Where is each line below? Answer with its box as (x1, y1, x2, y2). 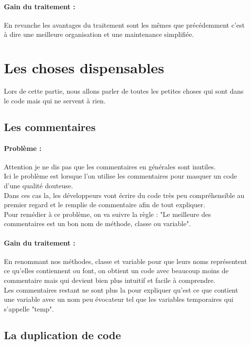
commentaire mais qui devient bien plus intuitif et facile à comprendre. (4, 275, 215, 285)
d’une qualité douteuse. (4, 181, 73, 191)
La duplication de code (4, 327, 121, 342)
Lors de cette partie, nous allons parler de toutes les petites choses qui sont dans (4, 86, 244, 96)
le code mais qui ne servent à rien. (4, 95, 106, 105)
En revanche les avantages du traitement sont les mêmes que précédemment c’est (4, 19, 245, 30)
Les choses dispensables (4, 58, 164, 78)
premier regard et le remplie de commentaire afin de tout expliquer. (4, 199, 205, 210)
